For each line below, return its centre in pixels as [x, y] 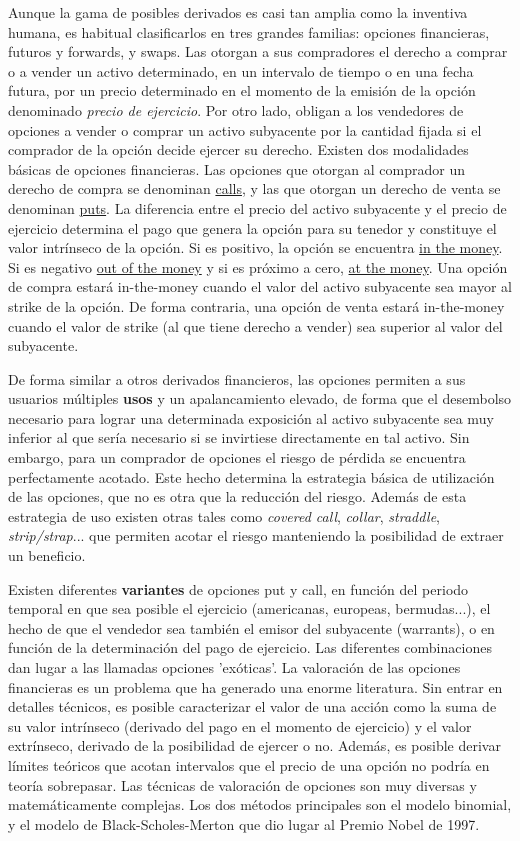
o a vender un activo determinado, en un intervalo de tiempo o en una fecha [241, 70]
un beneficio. [47, 555]
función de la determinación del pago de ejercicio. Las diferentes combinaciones [250, 647]
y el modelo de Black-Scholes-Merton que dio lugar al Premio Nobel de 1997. [244, 823]
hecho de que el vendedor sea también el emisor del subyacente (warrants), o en [251, 627]
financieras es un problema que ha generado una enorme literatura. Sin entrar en [255, 686]
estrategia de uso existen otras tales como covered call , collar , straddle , [224, 515]
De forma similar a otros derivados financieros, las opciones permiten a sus [237, 378]
